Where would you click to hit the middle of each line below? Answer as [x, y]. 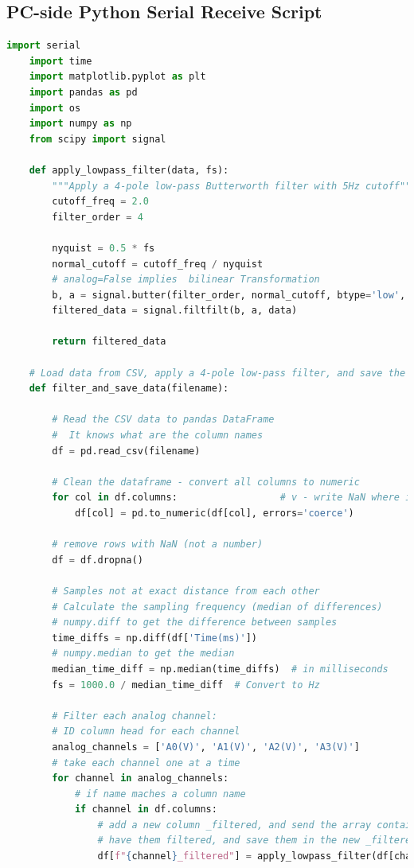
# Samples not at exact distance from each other [186, 591]
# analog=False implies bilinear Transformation [186, 280]
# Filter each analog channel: [135, 716]
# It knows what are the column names [158, 436]
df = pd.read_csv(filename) [126, 451]
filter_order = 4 [98, 217]
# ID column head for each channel [146, 732]
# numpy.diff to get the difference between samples [195, 623]
